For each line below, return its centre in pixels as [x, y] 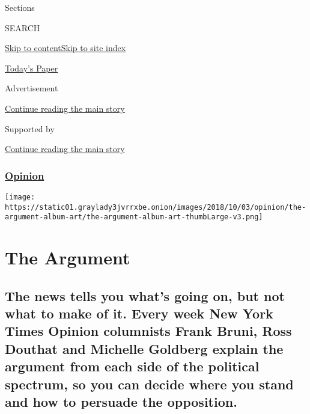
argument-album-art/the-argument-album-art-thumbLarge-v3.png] [134, 217]
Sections [20, 7]
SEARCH [23, 27]
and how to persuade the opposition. [121, 402]
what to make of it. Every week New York [139, 313]
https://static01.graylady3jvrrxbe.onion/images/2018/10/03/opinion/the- [156, 207]
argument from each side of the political [132, 366]
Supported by [30, 128]
